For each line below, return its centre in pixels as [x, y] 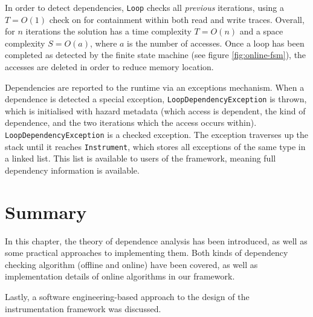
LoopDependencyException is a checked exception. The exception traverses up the [157, 135]
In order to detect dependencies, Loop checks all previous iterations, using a [145, 7]
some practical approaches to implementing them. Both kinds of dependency [147, 253]
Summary [46, 211]
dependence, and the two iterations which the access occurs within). [131, 123]
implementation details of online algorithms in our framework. [120, 276]
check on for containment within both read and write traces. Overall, [177, 19]
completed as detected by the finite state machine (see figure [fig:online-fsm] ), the [156, 55]
